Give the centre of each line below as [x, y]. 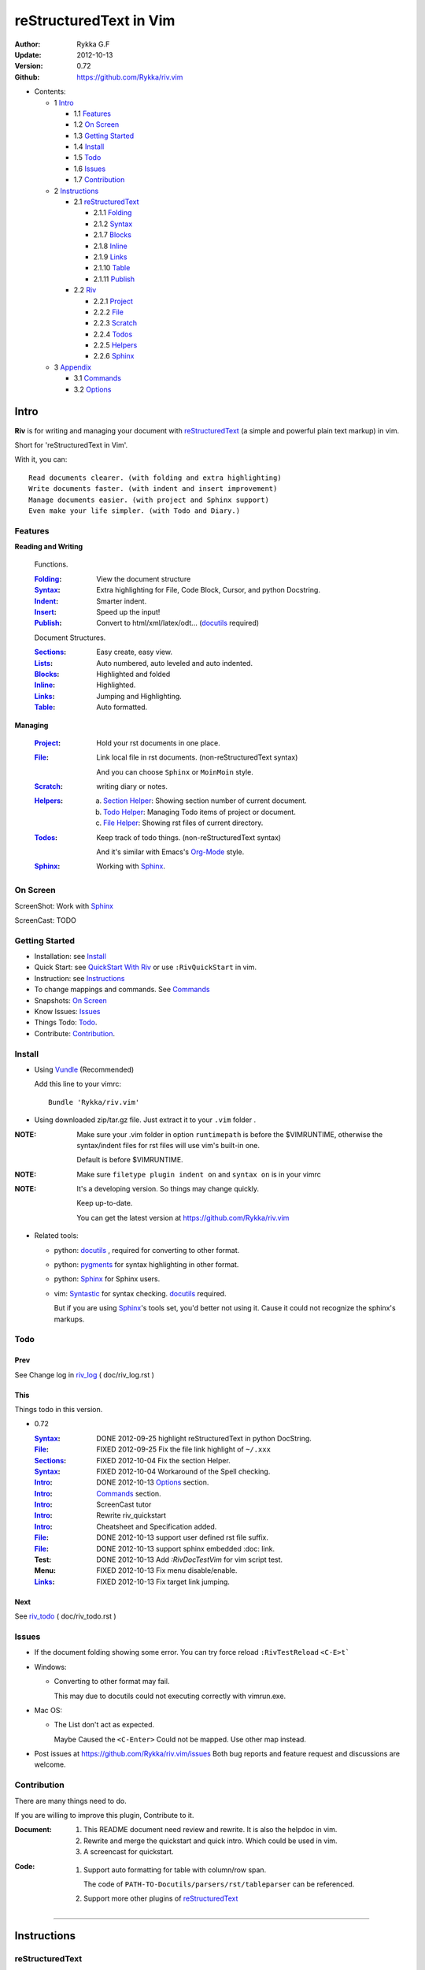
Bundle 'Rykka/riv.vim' [94, 1102]
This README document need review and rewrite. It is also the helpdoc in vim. [211, 1830]
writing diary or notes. [132, 786]
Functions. [51, 564]
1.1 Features [92, 113]
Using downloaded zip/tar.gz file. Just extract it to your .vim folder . [145, 1120]
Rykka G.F [93, 44]
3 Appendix [73, 367]
